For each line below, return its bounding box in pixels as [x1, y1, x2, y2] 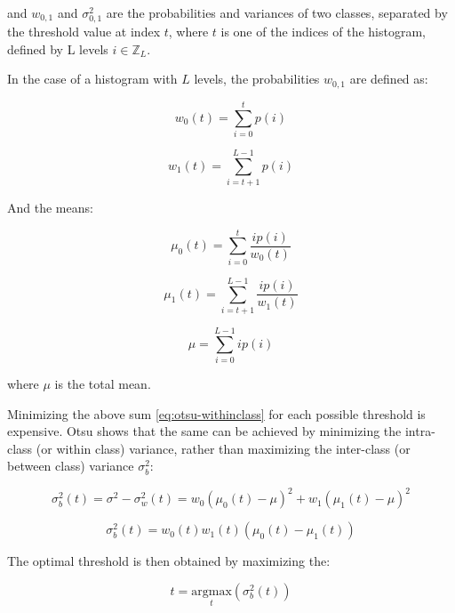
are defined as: [349, 69, 428, 88]
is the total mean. [54, 375, 151, 393]
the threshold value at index [7, 22, 161, 41]
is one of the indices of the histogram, [220, 22, 426, 41]
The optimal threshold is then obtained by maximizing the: [7, 552, 331, 570]
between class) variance [7, 456, 134, 475]
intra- [404, 422, 435, 440]
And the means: [7, 198, 93, 217]
